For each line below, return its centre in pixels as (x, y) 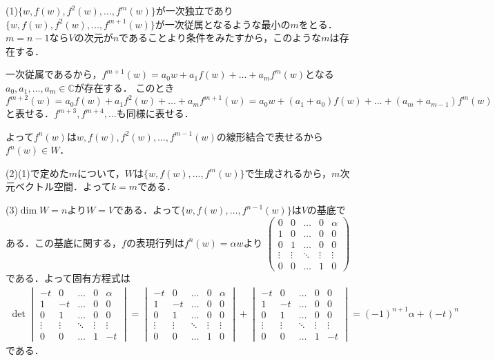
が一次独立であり (194, 10)
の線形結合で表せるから (270, 136)
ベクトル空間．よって (63, 186)
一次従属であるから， (54, 74)
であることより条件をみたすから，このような (220, 38)
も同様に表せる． (155, 113)
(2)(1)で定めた (37, 173)
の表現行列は (155, 242)
